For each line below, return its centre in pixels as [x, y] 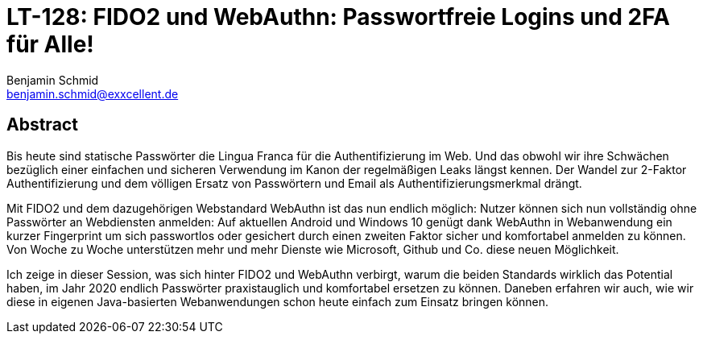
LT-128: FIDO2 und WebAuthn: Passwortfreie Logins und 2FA [338, 17]
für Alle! [50, 44]
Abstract [42, 125]
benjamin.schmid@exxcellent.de [93, 93]
